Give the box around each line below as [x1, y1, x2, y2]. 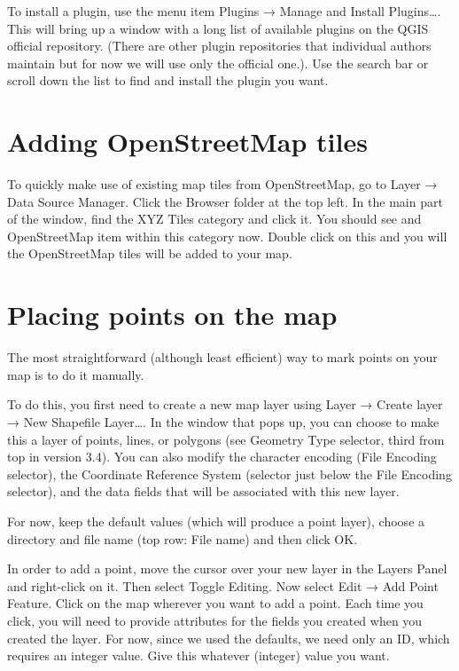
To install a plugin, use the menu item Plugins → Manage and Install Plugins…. [7, 2, 441, 20]
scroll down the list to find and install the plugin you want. [7, 71, 329, 90]
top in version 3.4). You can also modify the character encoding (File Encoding [7, 447, 437, 466]
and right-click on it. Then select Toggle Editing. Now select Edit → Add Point [7, 576, 439, 595]
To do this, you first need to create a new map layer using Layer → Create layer [7, 395, 443, 414]
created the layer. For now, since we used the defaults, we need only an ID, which [7, 628, 450, 647]
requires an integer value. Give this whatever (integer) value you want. [7, 646, 390, 665]
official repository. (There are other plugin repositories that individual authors [7, 36, 432, 55]
